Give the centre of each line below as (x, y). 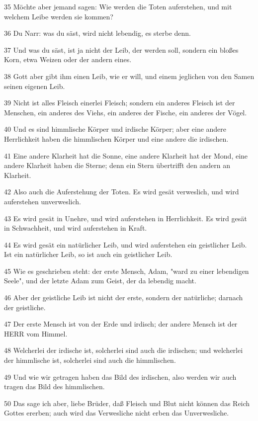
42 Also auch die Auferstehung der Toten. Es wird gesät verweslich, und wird (122, 192)
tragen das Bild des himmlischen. (54, 386)
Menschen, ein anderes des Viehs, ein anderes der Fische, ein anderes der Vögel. (126, 112)
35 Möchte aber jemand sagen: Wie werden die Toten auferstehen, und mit (118, 6)
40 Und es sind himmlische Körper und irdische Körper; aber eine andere (115, 129)
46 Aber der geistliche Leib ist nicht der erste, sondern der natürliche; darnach (124, 297)
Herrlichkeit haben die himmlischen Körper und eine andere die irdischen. (116, 138)
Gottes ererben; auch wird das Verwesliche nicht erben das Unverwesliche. (117, 413)
